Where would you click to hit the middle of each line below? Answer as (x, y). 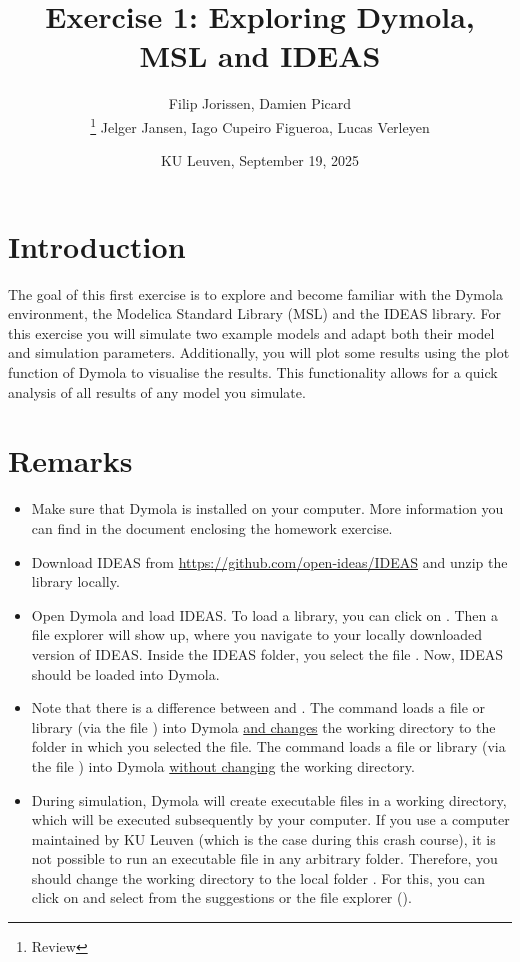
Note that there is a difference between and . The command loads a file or (258, 707)
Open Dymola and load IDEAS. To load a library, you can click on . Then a (264, 614)
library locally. (75, 581)
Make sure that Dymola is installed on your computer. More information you (267, 508)
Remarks (70, 460)
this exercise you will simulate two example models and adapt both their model (251, 332)
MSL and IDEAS (260, 55)
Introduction (97, 245)
